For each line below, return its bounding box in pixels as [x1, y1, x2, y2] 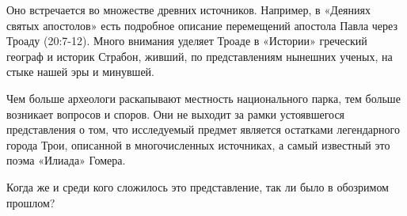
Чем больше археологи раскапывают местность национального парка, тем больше [6, 89, 401, 106]
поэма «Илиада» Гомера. [6, 152, 126, 169]
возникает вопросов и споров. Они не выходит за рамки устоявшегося [6, 105, 345, 122]
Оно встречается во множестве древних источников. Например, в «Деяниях [6, 2, 371, 17]
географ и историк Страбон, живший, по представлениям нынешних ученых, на [6, 47, 393, 64]
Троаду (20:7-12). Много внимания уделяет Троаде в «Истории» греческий [6, 32, 367, 49]
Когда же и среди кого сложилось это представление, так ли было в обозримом [6, 178, 389, 195]
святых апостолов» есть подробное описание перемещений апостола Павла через [6, 17, 398, 33]
